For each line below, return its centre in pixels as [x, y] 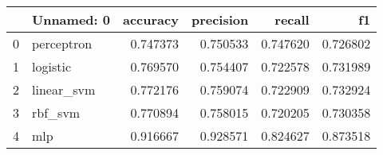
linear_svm [64, 89]
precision [220, 19]
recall [292, 19]
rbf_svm [56, 112]
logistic [51, 66]
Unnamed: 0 [71, 19]
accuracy [150, 19]
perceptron [62, 43]
